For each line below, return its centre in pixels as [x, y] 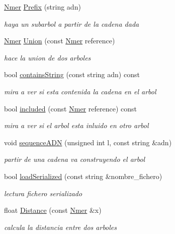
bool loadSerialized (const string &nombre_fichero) [83, 176]
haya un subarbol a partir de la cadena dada [72, 23]
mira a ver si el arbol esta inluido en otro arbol [76, 125]
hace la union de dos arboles [48, 57]
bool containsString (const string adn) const [72, 74]
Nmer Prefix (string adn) [42, 7]
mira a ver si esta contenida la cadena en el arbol [80, 91]
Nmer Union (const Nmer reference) [60, 41]
